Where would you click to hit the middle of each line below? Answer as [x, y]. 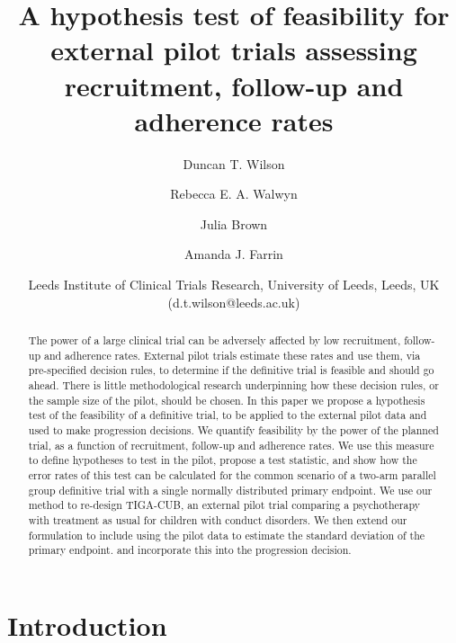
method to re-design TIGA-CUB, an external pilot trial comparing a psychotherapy [224, 505]
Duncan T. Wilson [234, 163]
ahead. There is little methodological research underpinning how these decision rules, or [233, 385]
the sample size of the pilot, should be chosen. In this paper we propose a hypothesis [227, 400]
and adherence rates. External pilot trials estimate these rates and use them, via [232, 355]
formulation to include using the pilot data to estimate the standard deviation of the [227, 535]
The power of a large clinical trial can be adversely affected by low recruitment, [215, 340]
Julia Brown [234, 223]
